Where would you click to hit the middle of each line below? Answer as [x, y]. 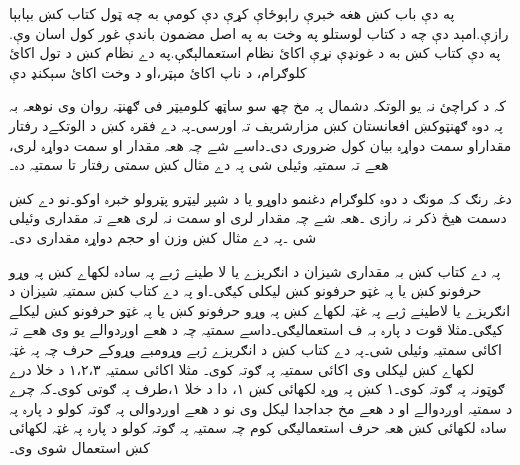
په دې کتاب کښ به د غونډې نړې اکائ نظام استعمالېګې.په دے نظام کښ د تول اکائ [255, 52]
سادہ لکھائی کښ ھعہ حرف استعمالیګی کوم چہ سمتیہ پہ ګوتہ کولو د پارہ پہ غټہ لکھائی [258, 427]
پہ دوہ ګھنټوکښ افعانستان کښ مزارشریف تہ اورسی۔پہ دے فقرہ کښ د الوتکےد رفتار [256, 124]
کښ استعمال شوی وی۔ [79, 446]
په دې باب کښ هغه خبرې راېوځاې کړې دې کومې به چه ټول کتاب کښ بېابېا [232, 13]
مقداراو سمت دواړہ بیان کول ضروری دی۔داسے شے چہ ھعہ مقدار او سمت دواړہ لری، [260, 144]
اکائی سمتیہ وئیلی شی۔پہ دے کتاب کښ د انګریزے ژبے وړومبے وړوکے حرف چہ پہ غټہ [255, 348]
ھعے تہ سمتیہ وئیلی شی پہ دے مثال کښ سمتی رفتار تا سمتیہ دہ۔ [199, 164]
